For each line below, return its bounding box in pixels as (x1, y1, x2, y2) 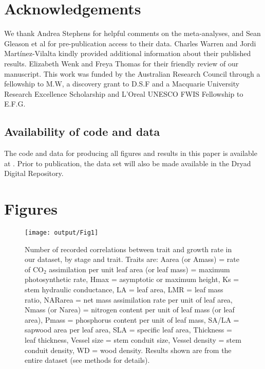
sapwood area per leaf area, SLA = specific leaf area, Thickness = (25, 324, 232, 335)
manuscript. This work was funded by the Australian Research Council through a (4, 68, 260, 79)
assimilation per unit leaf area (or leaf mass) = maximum (49, 263, 230, 274)
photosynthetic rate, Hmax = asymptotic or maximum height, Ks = (25, 274, 239, 285)
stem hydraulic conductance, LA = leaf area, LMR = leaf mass (25, 284, 223, 295)
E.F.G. (4, 98, 26, 109)
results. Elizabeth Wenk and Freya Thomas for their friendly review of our (4, 58, 239, 68)
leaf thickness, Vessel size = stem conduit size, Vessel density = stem (25, 334, 241, 345)
